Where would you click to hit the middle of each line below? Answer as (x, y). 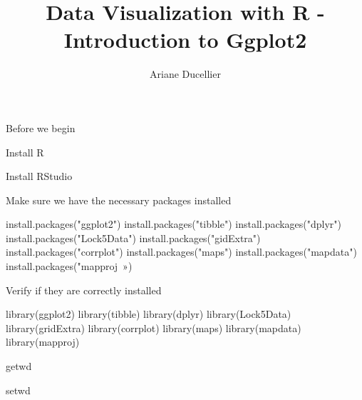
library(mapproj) (43, 342)
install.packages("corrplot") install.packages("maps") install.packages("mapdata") (181, 252)
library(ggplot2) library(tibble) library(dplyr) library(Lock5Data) (149, 314)
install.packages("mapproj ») (69, 266)
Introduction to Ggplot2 (185, 40)
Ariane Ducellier (185, 74)
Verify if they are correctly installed (84, 290)
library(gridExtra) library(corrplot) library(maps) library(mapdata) (154, 327)
